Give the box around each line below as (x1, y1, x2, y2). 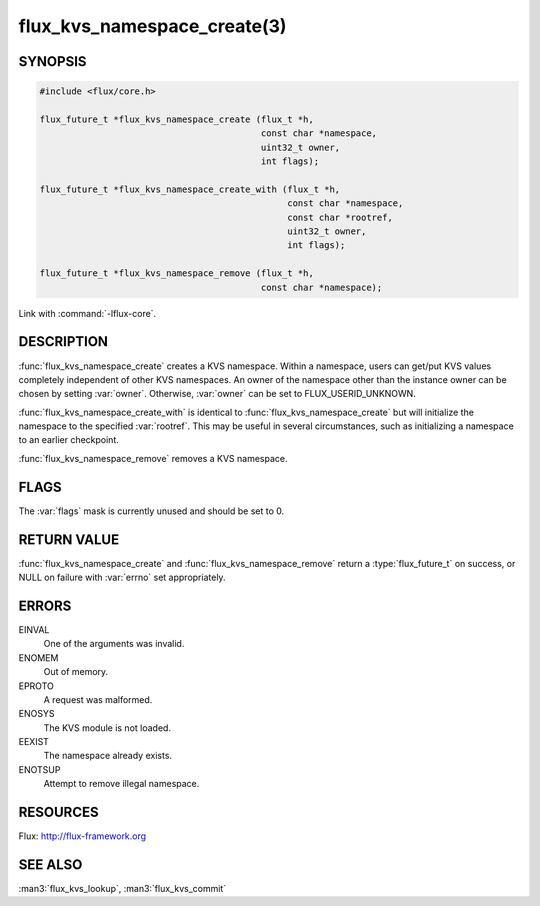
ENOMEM (18, 651, 59, 664)
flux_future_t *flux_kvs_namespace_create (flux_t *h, (39, 113, 314, 125)
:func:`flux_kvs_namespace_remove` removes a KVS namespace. (18, 452, 288, 464)
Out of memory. (43, 666, 109, 678)
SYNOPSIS (18, 53, 87, 70)
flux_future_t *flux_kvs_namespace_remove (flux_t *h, (39, 268, 314, 279)
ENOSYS (18, 708, 55, 720)
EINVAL (18, 623, 50, 635)
